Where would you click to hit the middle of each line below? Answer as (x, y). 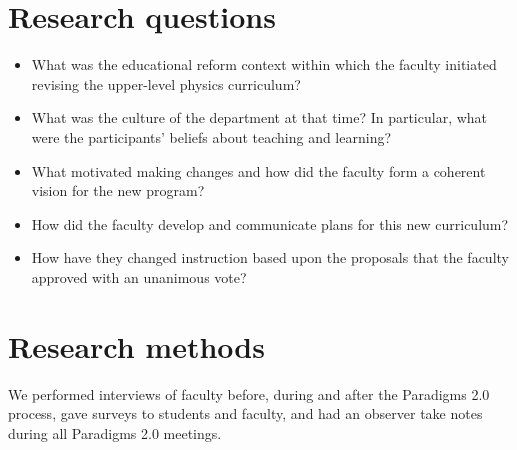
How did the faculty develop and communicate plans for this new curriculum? (270, 223)
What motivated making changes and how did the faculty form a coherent (258, 170)
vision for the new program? (118, 190)
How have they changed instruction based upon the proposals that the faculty (270, 257)
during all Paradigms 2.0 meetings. (115, 432)
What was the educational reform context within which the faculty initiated (264, 64)
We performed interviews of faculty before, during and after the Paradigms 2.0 (249, 393)
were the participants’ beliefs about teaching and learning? (211, 136)
